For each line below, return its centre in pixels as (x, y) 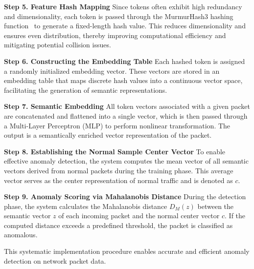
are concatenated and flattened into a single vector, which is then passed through (126, 115)
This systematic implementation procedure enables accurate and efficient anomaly (127, 251)
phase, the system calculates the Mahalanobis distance (86, 206)
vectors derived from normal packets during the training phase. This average (119, 170)
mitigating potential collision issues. (58, 45)
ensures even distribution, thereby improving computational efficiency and (115, 35)
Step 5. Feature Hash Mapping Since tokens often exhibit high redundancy (123, 6)
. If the (235, 216)
